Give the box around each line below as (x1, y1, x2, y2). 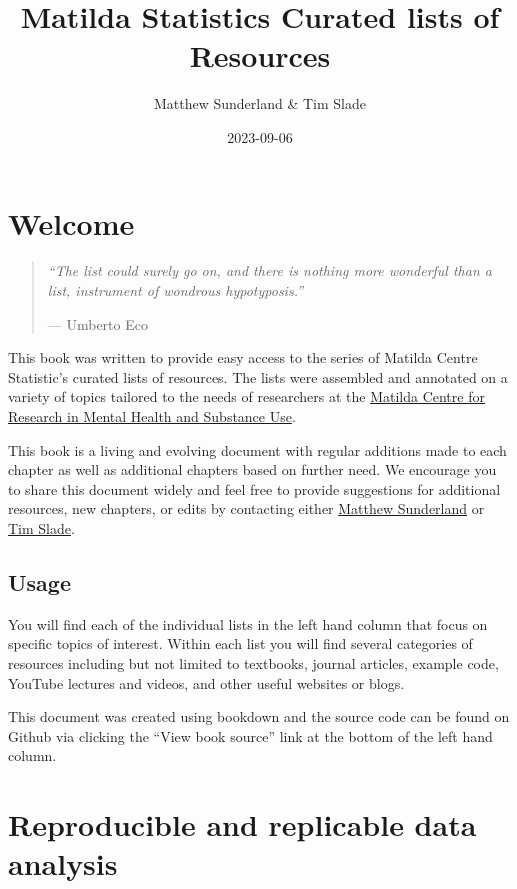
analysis (8, 843, 118, 884)
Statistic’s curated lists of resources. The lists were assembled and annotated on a (8, 366, 508, 387)
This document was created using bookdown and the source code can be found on (8, 706, 510, 727)
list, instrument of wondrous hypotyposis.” (47, 280, 304, 301)
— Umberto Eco (47, 313, 148, 334)
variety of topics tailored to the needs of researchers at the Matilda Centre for (8, 386, 485, 407)
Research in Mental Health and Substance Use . (8, 406, 296, 426)
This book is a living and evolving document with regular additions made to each (8, 439, 507, 460)
